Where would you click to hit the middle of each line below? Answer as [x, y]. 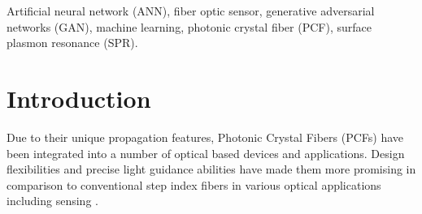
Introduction [79, 98]
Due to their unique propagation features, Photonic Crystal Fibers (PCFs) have [205, 137]
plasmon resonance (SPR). [72, 43]
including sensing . [52, 201]
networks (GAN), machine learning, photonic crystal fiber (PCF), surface [189, 26]
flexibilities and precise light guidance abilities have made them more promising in [211, 169]
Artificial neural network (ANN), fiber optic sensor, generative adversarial [191, 11]
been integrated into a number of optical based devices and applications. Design [206, 153]
